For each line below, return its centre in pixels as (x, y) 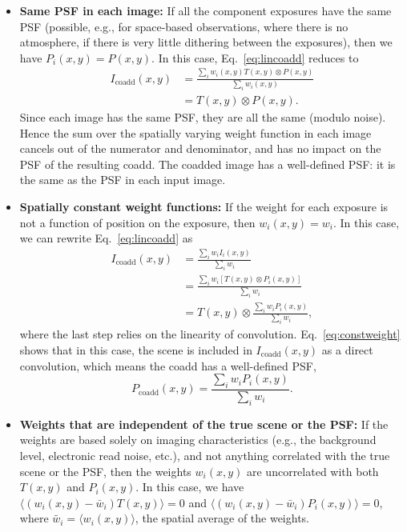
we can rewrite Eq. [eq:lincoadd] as (106, 238)
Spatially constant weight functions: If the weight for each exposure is (204, 206)
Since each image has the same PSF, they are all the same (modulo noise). (203, 116)
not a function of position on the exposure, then (137, 222)
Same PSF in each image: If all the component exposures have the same (206, 10)
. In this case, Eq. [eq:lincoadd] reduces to (255, 57)
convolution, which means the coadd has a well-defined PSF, (168, 365)
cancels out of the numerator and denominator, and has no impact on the (200, 148)
